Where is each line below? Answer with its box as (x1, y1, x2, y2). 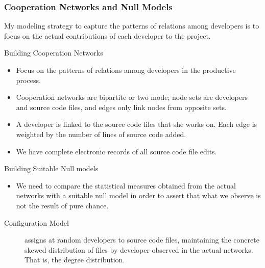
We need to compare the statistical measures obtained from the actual (16, 180, 236, 191)
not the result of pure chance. (16, 200, 109, 210)
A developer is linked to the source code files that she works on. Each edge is (16, 119, 257, 129)
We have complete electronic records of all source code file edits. (16, 146, 217, 156)
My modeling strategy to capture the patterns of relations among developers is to (4, 20, 259, 31)
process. (16, 74, 41, 85)
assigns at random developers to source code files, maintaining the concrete (25, 234, 259, 245)
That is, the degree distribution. (25, 254, 125, 265)
